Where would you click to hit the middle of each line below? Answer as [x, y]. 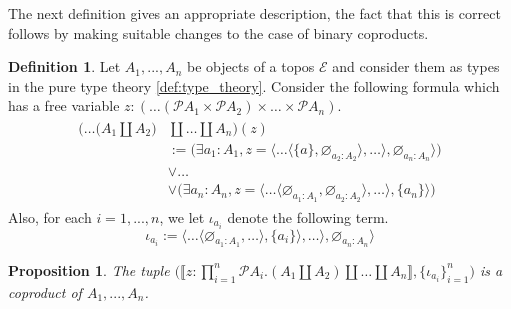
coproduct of [45, 291]
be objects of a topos [251, 66]
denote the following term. [308, 216]
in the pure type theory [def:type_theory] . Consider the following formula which [254, 85]
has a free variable [64, 105]
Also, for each [50, 216]
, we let [182, 216]
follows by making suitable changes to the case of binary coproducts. [218, 32]
